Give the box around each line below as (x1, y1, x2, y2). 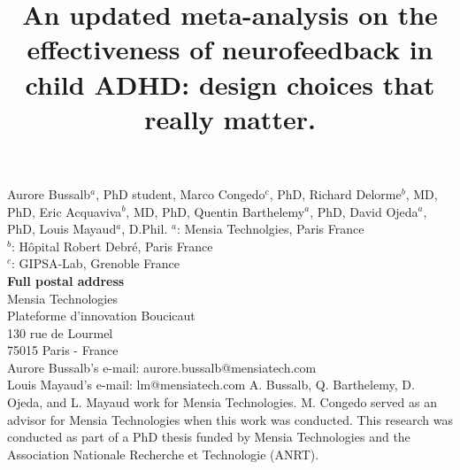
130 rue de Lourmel (7, 323, 113, 342)
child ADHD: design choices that (25, 65, 435, 102)
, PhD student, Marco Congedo (96, 184, 265, 203)
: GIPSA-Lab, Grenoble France (11, 254, 180, 273)
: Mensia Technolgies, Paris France (176, 220, 364, 238)
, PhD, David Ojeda (310, 202, 418, 220)
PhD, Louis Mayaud (7, 220, 117, 238)
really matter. (144, 100, 316, 136)
